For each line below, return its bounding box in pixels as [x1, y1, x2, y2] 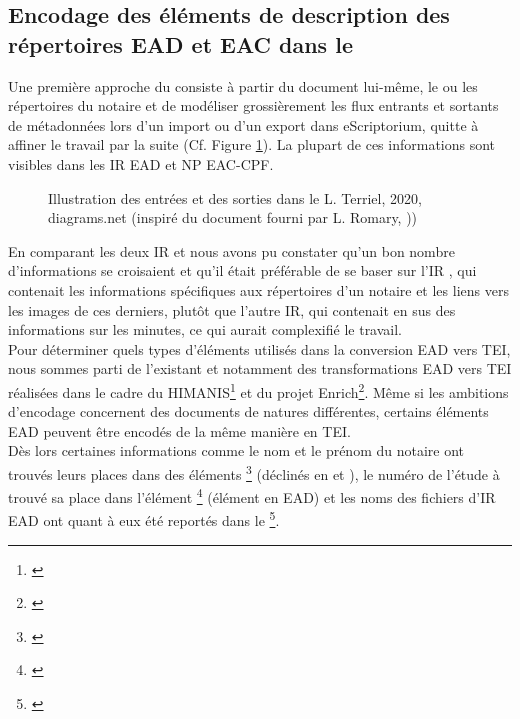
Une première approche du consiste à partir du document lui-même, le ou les [8, 75, 478, 96]
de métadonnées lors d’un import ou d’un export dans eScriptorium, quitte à [8, 114, 479, 135]
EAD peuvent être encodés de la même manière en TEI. [8, 420, 351, 441]
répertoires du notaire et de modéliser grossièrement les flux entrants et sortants [8, 95, 499, 116]
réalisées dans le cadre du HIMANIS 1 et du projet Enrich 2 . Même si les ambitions [8, 378, 509, 402]
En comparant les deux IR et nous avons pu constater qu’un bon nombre [8, 240, 455, 261]
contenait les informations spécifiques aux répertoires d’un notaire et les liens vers [8, 279, 509, 300]
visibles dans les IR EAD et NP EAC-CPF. [8, 153, 274, 174]
